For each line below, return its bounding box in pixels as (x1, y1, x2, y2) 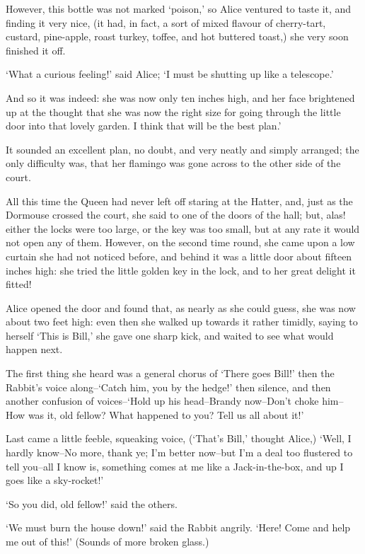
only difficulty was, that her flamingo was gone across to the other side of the (6, 156, 341, 171)
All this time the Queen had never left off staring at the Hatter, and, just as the (6, 193, 353, 208)
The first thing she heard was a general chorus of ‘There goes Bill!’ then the (6, 366, 335, 381)
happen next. (6, 342, 63, 357)
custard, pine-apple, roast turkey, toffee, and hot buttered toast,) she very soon (6, 29, 349, 44)
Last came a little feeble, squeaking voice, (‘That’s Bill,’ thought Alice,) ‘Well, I (6, 431, 352, 446)
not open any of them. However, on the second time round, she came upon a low (6, 235, 355, 250)
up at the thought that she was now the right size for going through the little (6, 104, 341, 119)
